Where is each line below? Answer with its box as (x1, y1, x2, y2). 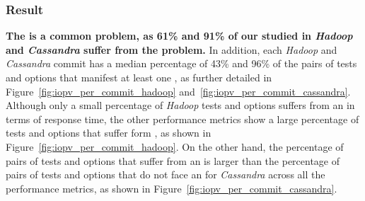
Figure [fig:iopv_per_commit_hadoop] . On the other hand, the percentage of (6, 139, 344, 154)
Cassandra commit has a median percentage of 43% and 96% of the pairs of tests (6, 56, 357, 71)
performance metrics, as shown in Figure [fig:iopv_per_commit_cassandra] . (6, 180, 337, 195)
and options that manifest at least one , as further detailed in (6, 70, 272, 84)
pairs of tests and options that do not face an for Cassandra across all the (6, 167, 325, 182)
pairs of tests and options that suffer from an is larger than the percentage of (6, 153, 340, 168)
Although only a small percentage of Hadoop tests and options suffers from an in (6, 98, 355, 113)
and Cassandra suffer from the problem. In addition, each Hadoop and (6, 42, 337, 57)
